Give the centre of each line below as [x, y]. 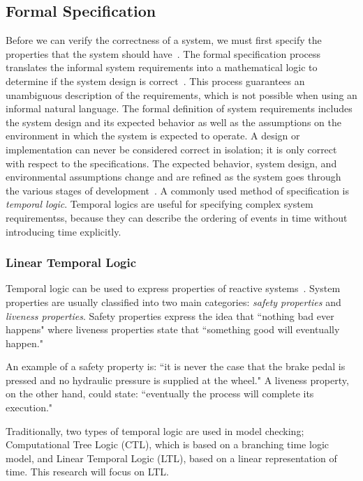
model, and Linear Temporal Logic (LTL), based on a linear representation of [171, 458]
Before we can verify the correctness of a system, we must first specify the [164, 40]
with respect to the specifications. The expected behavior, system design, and [171, 163]
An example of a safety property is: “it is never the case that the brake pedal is [176, 366]
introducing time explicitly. [64, 231]
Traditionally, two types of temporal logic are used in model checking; [155, 430]
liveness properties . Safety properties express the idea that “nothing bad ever [170, 315]
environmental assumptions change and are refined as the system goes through [173, 177]
